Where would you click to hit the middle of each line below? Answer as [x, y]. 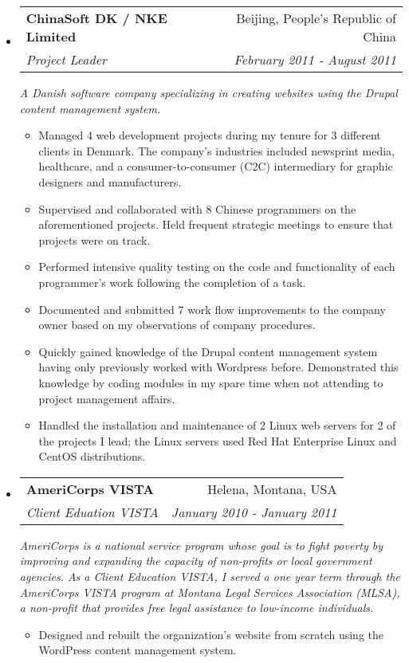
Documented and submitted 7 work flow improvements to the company [212, 309]
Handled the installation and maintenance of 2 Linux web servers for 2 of [217, 425]
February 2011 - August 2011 [315, 59]
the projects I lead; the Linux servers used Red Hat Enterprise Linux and [218, 440]
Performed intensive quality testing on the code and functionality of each [217, 267]
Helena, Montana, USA [272, 488]
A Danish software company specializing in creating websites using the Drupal [208, 92]
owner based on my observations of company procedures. [177, 325]
